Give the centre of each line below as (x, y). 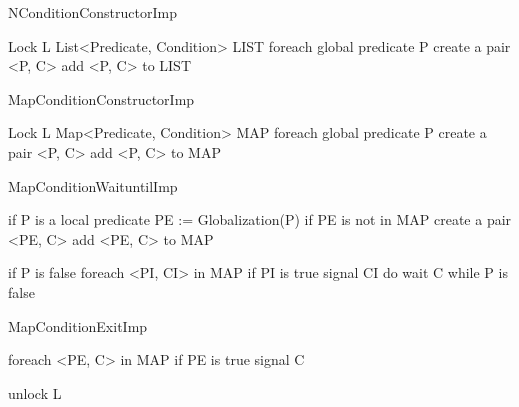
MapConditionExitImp (78, 325)
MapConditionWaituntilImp (93, 185)
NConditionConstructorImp (92, 12)
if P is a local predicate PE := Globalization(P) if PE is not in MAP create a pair (260, 219)
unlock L (35, 392)
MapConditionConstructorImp (101, 98)
